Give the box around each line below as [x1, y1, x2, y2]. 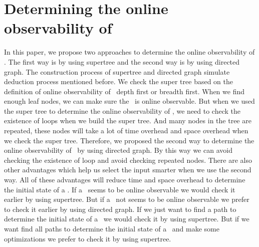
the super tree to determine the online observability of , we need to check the [4, 105, 240, 116]
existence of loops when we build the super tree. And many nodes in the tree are [4, 115, 251, 126]
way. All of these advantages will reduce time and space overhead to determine [4, 174, 245, 185]
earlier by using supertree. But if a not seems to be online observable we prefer [4, 194, 249, 204]
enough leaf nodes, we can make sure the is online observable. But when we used [4, 96, 255, 106]
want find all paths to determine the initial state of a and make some [4, 223, 219, 233]
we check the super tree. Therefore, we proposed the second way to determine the [4, 135, 254, 145]
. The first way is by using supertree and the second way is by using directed [4, 56, 240, 67]
